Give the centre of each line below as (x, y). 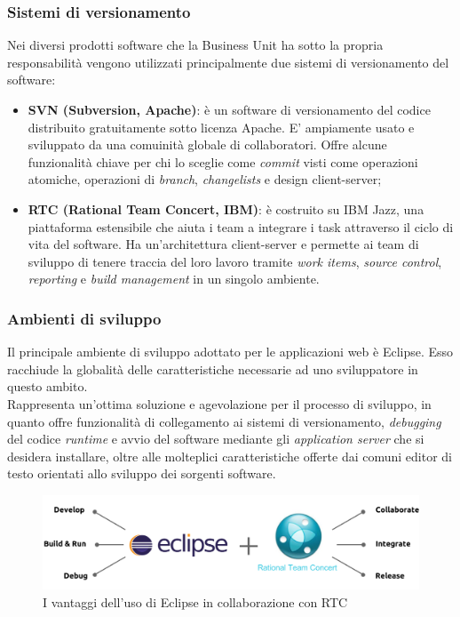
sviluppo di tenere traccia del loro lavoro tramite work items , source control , (235, 261)
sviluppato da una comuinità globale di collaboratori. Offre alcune (207, 144)
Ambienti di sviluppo (84, 318)
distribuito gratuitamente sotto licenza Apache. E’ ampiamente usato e (221, 127)
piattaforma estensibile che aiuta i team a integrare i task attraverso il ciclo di (241, 226)
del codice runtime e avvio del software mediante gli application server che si (216, 439)
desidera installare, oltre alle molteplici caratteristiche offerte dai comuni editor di (230, 456)
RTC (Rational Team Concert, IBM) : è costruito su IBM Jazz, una (226, 208)
